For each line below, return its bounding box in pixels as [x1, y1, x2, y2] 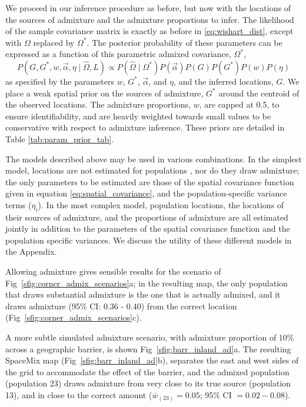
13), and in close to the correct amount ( [5, 389, 152, 401]
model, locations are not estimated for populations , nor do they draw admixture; [5, 164, 300, 176]
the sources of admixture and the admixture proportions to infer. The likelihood [5, 13, 294, 25]
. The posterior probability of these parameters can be [87, 36, 282, 48]
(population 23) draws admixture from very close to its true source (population [5, 377, 291, 389]
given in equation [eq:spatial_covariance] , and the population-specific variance [5, 187, 287, 199]
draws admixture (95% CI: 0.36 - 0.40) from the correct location [5, 299, 237, 312]
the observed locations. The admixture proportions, [5, 98, 191, 111]
